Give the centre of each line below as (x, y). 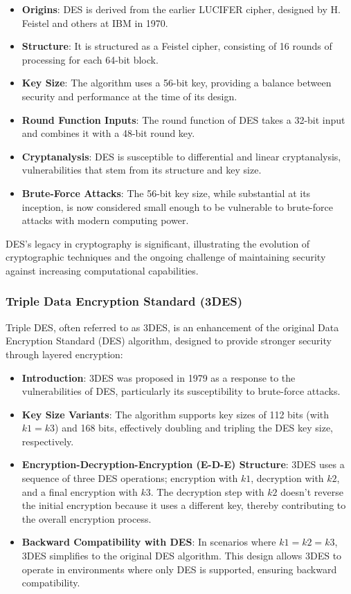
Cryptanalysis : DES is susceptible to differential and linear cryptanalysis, (181, 156)
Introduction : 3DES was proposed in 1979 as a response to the (159, 377)
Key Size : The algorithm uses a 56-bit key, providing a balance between (177, 83)
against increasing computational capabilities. (102, 270)
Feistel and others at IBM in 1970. (95, 22)
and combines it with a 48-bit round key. (108, 133)
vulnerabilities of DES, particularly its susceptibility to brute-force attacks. (181, 391)
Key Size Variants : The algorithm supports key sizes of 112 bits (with (175, 414)
